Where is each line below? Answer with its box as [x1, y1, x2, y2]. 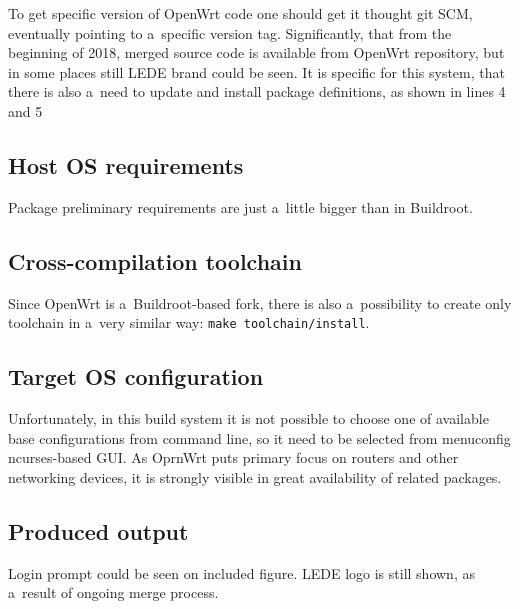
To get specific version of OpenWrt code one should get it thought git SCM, [8, 3, 473, 23]
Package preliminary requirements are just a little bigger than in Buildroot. [8, 196, 473, 217]
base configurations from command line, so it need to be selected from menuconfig [8, 427, 511, 448]
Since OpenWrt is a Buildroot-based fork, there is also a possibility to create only [8, 292, 512, 313]
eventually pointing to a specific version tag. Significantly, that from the [8, 22, 452, 43]
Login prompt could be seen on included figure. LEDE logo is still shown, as [8, 562, 475, 583]
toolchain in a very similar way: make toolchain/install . [8, 312, 370, 333]
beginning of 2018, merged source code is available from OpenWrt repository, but [8, 42, 505, 63]
